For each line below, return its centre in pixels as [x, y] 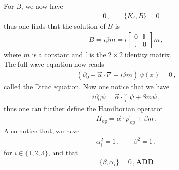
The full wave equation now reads [54, 64]
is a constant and [57, 54]
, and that [63, 152]
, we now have [42, 6]
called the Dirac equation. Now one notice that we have [87, 86]
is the [98, 54]
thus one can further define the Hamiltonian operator [83, 108]
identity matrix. [148, 54]
